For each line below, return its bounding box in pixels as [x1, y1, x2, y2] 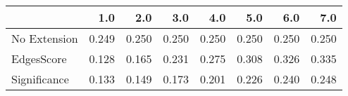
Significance [11, 71, 69, 87]
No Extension [11, 30, 78, 46]
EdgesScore [11, 50, 67, 67]
